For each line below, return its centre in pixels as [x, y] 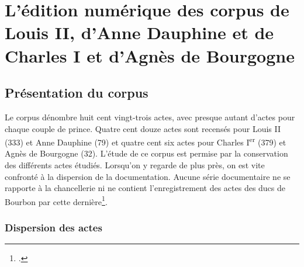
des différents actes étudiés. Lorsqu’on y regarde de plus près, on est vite [135, 164]
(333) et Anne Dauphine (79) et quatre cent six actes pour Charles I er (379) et [146, 141]
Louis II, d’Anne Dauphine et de [139, 32]
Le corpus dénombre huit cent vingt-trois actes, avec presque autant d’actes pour [150, 117]
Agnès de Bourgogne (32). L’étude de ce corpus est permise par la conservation [146, 153]
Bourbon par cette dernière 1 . [56, 200]
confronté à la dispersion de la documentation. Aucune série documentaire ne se [148, 176]
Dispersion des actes [53, 227]
